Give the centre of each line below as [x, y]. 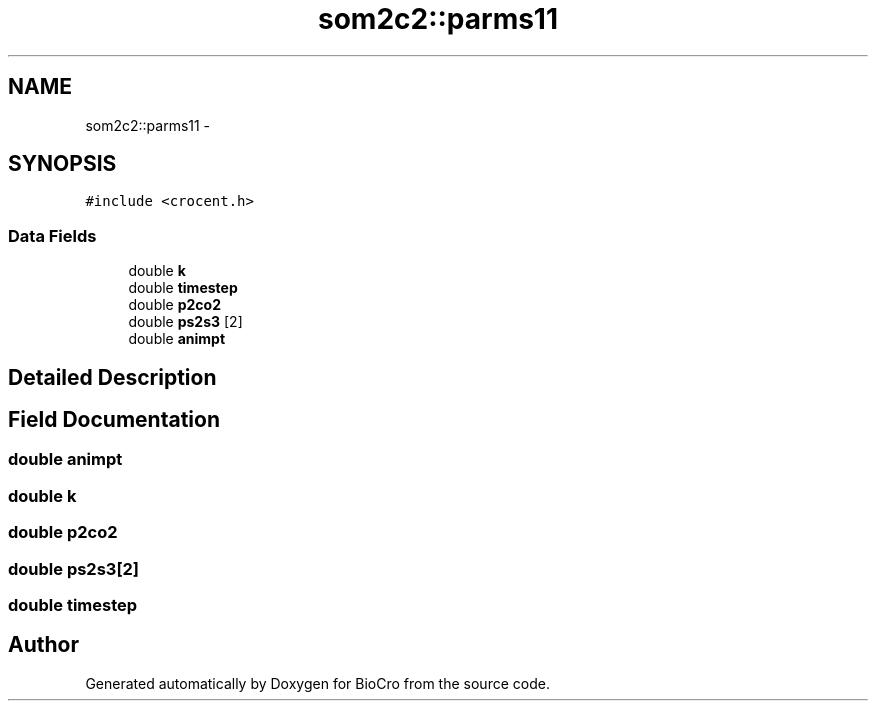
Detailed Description [112, 377]
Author [43, 645]
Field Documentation [114, 420]
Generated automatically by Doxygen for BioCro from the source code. [317, 683]
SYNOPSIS [62, 164]
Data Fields [52, 235]
